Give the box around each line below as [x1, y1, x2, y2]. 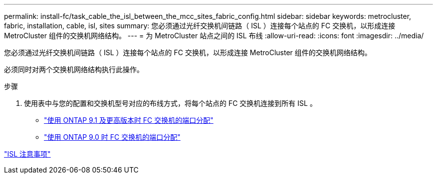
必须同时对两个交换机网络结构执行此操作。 [4, 65, 144, 74]
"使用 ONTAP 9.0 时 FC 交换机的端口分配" [44, 133, 181, 141]
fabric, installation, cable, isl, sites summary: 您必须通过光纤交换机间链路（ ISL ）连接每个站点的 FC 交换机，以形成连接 [4, 21, 396, 30]
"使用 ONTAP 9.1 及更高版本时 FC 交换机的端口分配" [44, 116, 214, 124]
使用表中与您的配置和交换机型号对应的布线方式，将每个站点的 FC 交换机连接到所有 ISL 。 [24, 99, 317, 107]
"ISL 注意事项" [4, 150, 51, 158]
